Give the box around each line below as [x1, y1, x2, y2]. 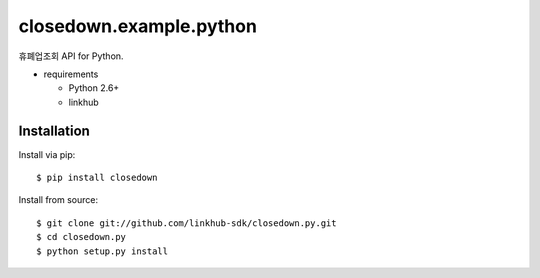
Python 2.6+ [68, 82, 120, 94]
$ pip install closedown [36, 172, 158, 184]
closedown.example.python [18, 15, 257, 37]
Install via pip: [18, 148, 76, 160]
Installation [18, 122, 90, 139]
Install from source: [18, 194, 99, 206]
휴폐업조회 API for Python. [18, 50, 124, 62]
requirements [43, 68, 99, 80]
